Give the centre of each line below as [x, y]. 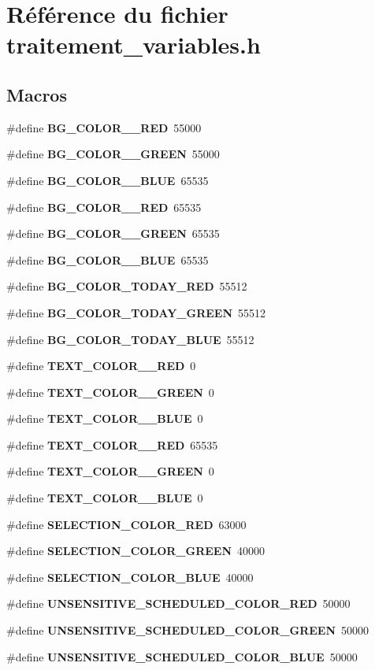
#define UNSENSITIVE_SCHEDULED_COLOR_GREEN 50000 [188, 630]
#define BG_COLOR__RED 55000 [104, 127]
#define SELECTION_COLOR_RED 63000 [126, 524]
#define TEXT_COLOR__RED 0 [101, 366]
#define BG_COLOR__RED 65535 [104, 207]
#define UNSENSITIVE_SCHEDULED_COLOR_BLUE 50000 [182, 656]
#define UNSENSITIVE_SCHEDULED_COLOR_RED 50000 [178, 603]
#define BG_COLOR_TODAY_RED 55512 [127, 286]
